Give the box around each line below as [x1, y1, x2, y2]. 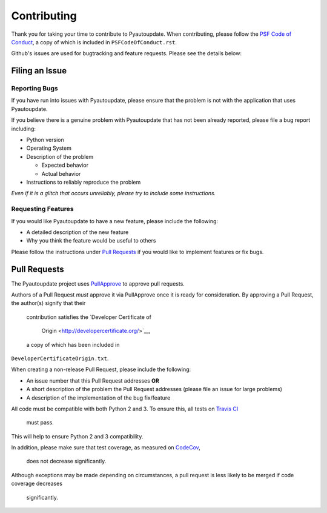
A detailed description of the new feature [26, 228, 129, 236]
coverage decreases [11, 480, 63, 488]
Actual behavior [41, 170, 81, 177]
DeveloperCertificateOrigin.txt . [11, 355, 109, 362]
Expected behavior [41, 161, 89, 169]
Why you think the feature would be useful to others [26, 237, 156, 244]
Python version [26, 136, 64, 144]
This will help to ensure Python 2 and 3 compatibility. [11, 432, 144, 440]
